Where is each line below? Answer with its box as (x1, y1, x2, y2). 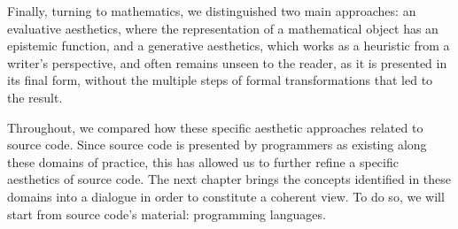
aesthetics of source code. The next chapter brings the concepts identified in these (7, 170, 452, 188)
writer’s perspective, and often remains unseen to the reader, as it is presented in (7, 53, 447, 72)
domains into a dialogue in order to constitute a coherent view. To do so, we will (7, 187, 445, 205)
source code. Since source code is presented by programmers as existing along (7, 135, 427, 154)
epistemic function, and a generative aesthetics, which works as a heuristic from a (7, 36, 450, 55)
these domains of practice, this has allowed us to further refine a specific (7, 152, 399, 171)
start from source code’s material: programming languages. (7, 204, 326, 223)
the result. (7, 88, 63, 106)
